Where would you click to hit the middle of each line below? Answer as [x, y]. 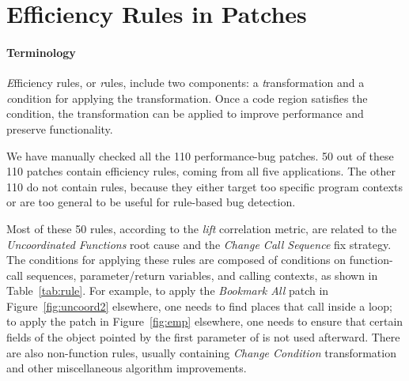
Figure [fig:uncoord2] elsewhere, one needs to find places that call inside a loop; [199, 306]
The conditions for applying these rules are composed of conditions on [176, 260]
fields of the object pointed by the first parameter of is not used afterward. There [203, 337]
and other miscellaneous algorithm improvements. [127, 368]
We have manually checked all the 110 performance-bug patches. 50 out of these [200, 155]
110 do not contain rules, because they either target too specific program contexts [204, 186]
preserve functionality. [60, 128]
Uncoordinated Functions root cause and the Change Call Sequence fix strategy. [199, 244]
